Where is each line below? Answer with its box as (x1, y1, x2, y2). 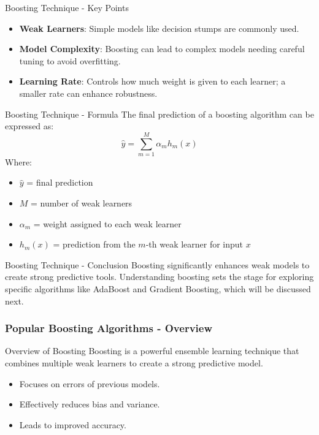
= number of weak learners (31, 197, 133, 210)
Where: (5, 155, 32, 168)
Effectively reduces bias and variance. (19, 398, 160, 410)
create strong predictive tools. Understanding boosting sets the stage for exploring (5, 270, 314, 283)
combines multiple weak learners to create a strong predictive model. (5, 357, 263, 369)
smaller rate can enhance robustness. (19, 86, 158, 99)
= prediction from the (53, 238, 136, 251)
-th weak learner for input (145, 238, 244, 251)
